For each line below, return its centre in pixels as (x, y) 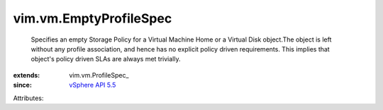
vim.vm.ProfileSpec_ (99, 75)
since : (22, 85)
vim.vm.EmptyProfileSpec (93, 18)
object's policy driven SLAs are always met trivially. (106, 59)
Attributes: (28, 98)
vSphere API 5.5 (93, 85)
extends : (27, 75)
